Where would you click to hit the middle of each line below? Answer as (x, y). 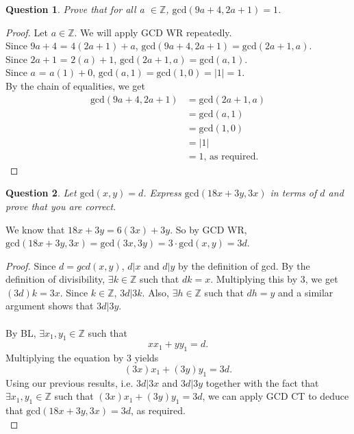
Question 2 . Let (41, 193)
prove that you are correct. (61, 206)
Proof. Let (27, 32)
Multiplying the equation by (65, 358)
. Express (162, 193)
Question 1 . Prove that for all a (75, 9)
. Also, (155, 292)
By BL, (21, 332)
